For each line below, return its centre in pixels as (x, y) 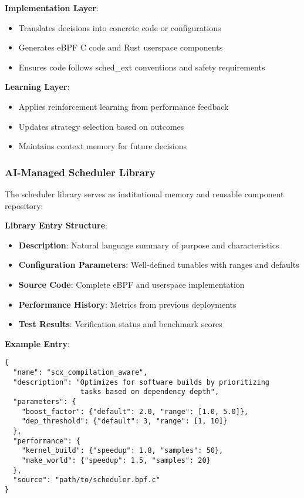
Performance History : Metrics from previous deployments (127, 304)
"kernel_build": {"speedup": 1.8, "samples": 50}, (122, 451)
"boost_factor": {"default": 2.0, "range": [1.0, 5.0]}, (135, 411)
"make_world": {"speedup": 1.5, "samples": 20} (116, 460)
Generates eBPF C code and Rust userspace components (121, 47)
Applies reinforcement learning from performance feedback (124, 106)
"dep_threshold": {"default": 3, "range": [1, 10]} (124, 421)
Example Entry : (37, 343)
